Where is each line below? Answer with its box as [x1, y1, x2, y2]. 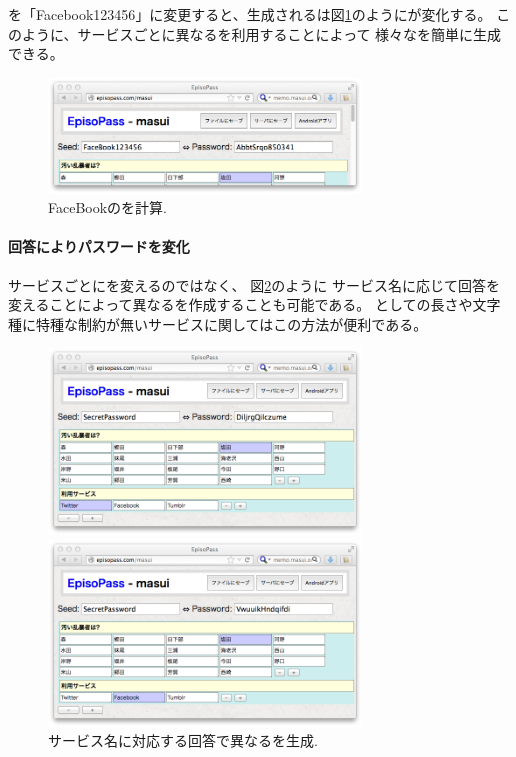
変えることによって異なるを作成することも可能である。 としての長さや [8, 294, 473, 315]
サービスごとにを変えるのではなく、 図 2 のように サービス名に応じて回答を [8, 274, 500, 295]
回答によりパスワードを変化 [8, 236, 190, 257]
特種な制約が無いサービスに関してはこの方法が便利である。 [35, 313, 428, 334]
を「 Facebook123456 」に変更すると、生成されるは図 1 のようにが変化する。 [8, 4, 492, 24]
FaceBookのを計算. [48, 197, 167, 218]
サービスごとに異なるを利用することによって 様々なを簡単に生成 [77, 23, 502, 44]
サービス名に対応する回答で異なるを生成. [48, 730, 318, 751]
